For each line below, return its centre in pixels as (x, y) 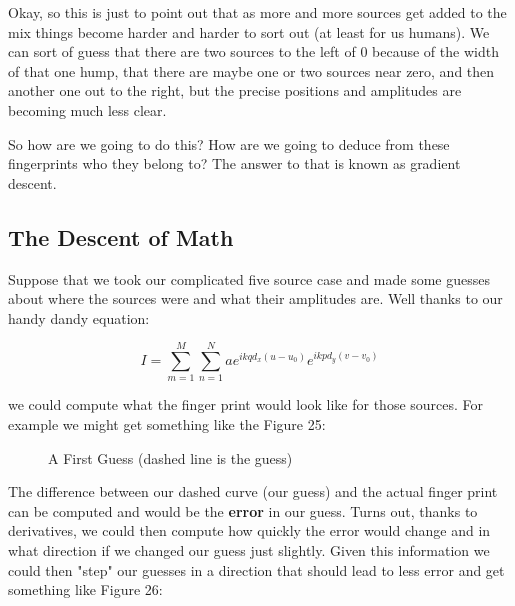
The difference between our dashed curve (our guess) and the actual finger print (253, 491)
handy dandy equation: (79, 317)
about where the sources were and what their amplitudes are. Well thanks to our (255, 298)
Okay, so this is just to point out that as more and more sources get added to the (257, 12)
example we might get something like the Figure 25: (167, 424)
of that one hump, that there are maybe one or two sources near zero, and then (251, 70)
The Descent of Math (121, 236)
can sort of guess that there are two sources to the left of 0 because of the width (253, 51)
